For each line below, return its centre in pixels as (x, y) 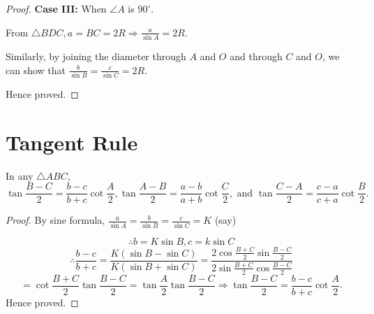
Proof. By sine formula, (55, 220)
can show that (36, 70)
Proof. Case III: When (56, 8)
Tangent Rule (72, 142)
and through (256, 56)
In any (20, 175)
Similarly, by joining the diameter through (96, 56)
